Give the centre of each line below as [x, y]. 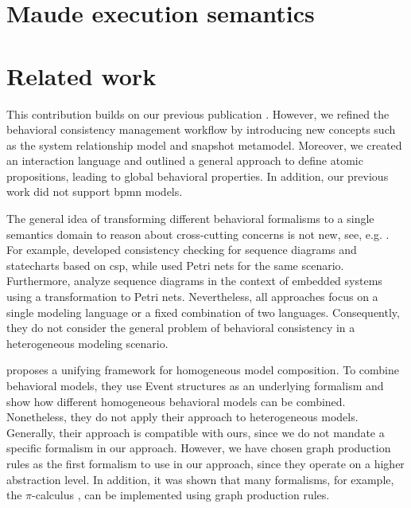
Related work [81, 75]
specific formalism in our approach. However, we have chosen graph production [199, 448]
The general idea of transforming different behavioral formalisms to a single [190, 219]
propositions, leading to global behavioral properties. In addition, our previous [198, 176]
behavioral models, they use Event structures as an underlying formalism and [195, 385]
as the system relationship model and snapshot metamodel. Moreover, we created [204, 145]
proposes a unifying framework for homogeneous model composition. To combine [203, 370]
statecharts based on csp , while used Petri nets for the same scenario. [175, 265]
